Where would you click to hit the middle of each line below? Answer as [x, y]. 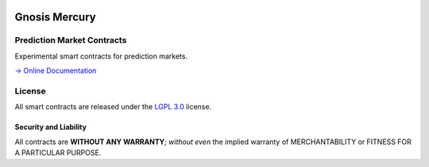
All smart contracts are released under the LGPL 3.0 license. [113, 107]
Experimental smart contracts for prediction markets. [101, 56]
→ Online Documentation [56, 70]
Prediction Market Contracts [71, 40]
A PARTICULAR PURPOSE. [58, 153]
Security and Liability [51, 127]
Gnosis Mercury [55, 17]
